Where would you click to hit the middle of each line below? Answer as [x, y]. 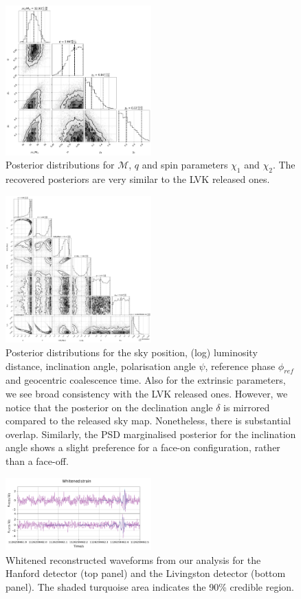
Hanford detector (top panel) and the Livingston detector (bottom [146, 573]
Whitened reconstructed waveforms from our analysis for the [133, 559]
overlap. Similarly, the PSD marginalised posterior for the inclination [151, 434]
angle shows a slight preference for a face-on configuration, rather [143, 447]
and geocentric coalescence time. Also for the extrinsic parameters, [146, 380]
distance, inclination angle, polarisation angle [101, 366]
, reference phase [240, 366]
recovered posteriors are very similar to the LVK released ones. [138, 178]
